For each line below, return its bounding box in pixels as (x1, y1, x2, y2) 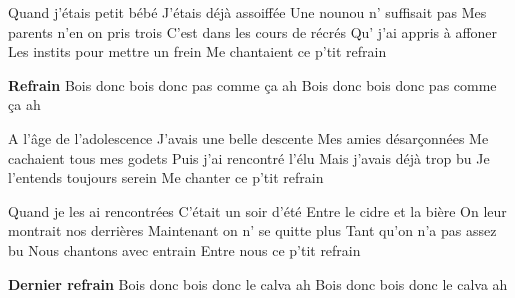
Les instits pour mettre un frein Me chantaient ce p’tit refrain (8, 41, 387, 62)
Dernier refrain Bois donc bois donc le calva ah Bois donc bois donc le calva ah (8, 273, 508, 294)
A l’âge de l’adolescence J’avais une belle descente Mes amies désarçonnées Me (8, 127, 489, 148)
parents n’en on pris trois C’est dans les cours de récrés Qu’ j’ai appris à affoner (8, 21, 498, 42)
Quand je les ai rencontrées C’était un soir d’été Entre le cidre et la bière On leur (8, 200, 507, 221)
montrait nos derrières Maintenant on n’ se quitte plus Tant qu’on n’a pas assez (8, 220, 497, 241)
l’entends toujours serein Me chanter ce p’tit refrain (8, 167, 324, 188)
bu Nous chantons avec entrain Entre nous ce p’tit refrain (8, 239, 361, 260)
